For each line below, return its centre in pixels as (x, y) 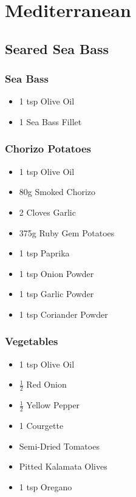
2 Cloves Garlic (47, 212)
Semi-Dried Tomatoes (59, 446)
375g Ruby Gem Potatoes (67, 232)
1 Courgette (41, 425)
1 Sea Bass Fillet (50, 121)
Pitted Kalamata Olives (63, 466)
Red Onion (46, 384)
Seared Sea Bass (57, 48)
